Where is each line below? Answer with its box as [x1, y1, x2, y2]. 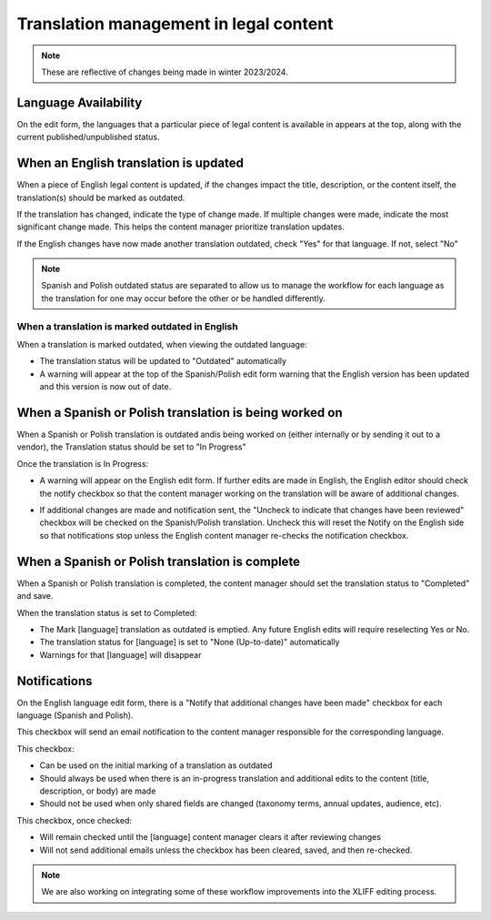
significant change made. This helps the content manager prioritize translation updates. [16, 221, 345, 232]
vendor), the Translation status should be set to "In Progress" [16, 441, 246, 452]
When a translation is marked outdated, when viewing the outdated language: [16, 339, 308, 350]
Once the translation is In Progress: [16, 458, 149, 469]
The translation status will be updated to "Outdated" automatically [39, 356, 286, 367]
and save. [16, 591, 54, 602]
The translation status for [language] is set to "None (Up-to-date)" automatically [39, 637, 340, 648]
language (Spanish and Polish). [16, 710, 134, 721]
